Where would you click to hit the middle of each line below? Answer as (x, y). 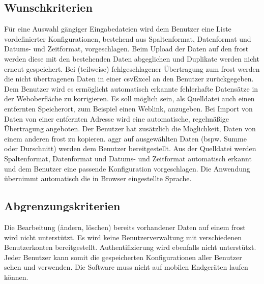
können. (16, 277)
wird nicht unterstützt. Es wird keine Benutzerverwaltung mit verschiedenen (123, 237)
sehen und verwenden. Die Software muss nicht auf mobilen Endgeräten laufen (126, 267)
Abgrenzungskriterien (62, 206)
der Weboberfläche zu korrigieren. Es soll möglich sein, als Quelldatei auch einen (129, 98)
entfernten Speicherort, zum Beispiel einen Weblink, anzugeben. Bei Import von (128, 108)
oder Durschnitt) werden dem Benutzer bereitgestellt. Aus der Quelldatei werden (130, 148)
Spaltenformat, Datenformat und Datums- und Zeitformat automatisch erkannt (128, 158)
